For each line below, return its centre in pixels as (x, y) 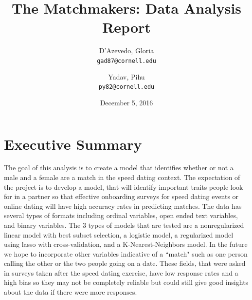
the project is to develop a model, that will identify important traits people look (124, 187)
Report (126, 27)
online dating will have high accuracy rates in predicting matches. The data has (123, 206)
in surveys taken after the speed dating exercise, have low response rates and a (121, 272)
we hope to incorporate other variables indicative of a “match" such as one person (126, 253)
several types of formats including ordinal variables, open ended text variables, (121, 215)
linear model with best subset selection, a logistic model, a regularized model (119, 234)
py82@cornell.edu (126, 87)
